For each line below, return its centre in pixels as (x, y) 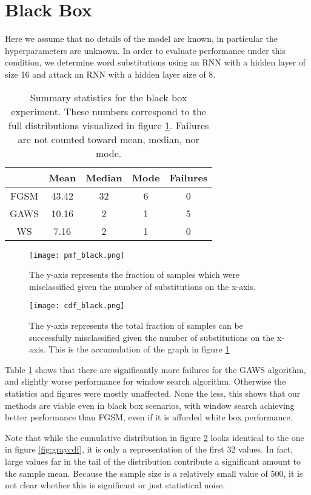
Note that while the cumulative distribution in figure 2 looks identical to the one (155, 437)
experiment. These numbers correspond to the (109, 111)
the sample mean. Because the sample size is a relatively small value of (136, 473)
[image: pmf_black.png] (77, 255)
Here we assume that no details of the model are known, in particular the (141, 39)
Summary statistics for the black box (109, 97)
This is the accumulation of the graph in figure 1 (139, 349)
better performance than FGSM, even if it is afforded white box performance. (149, 417)
